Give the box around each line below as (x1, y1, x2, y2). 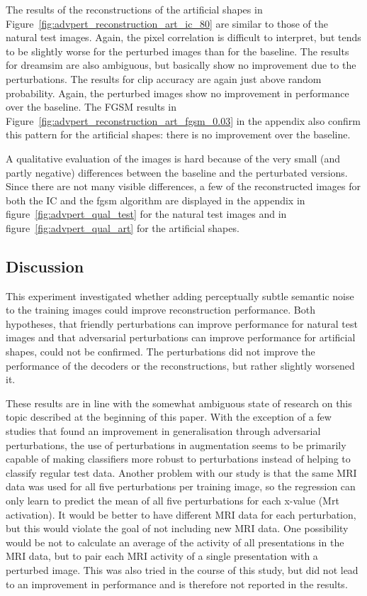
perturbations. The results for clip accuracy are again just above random (6, 71, 322, 86)
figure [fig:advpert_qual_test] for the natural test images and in (6, 206, 287, 221)
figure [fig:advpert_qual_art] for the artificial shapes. (6, 220, 239, 235)
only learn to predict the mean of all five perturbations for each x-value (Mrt (6, 493, 339, 508)
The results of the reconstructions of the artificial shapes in (6, 2, 263, 16)
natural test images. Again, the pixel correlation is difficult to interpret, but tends (6, 30, 361, 45)
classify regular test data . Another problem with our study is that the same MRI (6, 465, 357, 480)
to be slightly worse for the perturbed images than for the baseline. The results (6, 43, 349, 58)
